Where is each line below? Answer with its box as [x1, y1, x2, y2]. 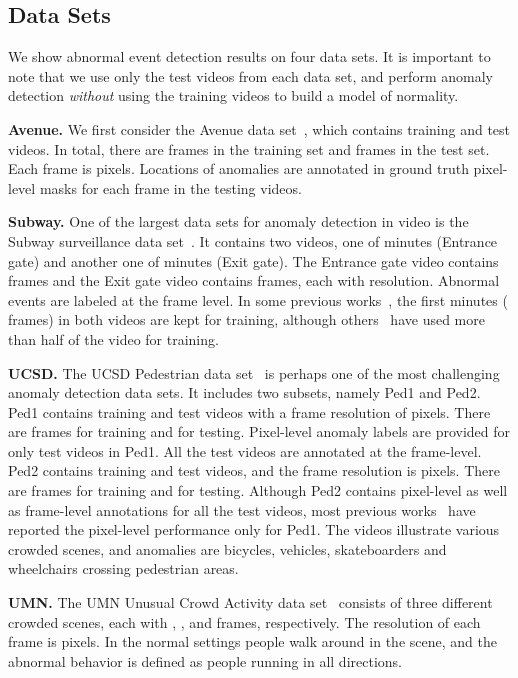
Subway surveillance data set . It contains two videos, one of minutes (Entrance [8, 230, 498, 251]
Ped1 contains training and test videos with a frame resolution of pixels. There [8, 401, 491, 422]
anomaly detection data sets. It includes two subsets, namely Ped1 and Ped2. [8, 382, 481, 403]
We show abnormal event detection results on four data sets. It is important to [8, 46, 491, 67]
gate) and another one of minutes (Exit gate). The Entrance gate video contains [8, 250, 499, 271]
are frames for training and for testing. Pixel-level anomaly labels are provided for [8, 421, 511, 442]
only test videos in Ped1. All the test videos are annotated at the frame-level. [8, 440, 482, 461]
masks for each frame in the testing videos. [39, 177, 302, 198]
